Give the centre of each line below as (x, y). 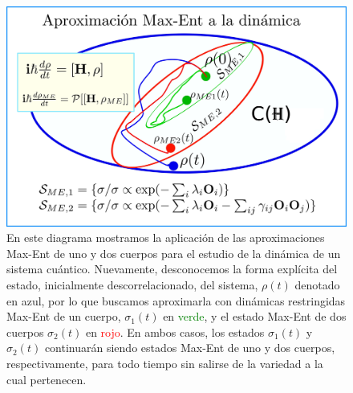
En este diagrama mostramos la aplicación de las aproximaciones (166, 237)
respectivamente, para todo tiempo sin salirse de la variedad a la (165, 364)
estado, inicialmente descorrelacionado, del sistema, (132, 285)
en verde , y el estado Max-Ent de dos (255, 316)
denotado (317, 285)
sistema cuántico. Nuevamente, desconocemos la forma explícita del (172, 269)
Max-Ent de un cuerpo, (64, 316)
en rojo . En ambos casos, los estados (175, 332)
